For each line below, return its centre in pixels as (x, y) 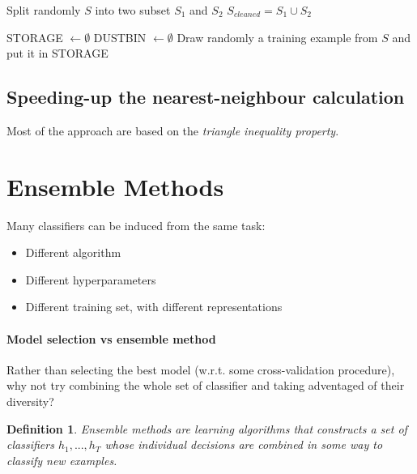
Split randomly (44, 10)
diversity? (30, 401)
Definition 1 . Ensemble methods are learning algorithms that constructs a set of (207, 428)
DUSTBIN (120, 37)
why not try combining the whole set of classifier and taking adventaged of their (206, 385)
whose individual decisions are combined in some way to (244, 444)
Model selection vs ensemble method (111, 338)
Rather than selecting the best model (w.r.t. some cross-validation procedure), (201, 369)
